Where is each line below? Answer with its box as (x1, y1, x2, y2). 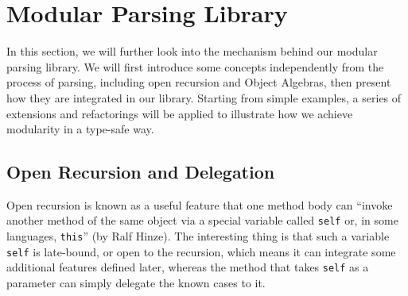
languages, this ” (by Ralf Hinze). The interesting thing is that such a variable (6, 228, 390, 244)
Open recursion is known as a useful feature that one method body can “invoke (6, 196, 393, 213)
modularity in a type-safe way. (6, 121, 154, 137)
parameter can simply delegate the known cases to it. (6, 275, 266, 291)
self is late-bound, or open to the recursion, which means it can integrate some (6, 243, 396, 259)
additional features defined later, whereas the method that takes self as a (6, 259, 369, 275)
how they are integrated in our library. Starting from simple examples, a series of (6, 89, 402, 106)
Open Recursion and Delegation (6, 160, 275, 184)
